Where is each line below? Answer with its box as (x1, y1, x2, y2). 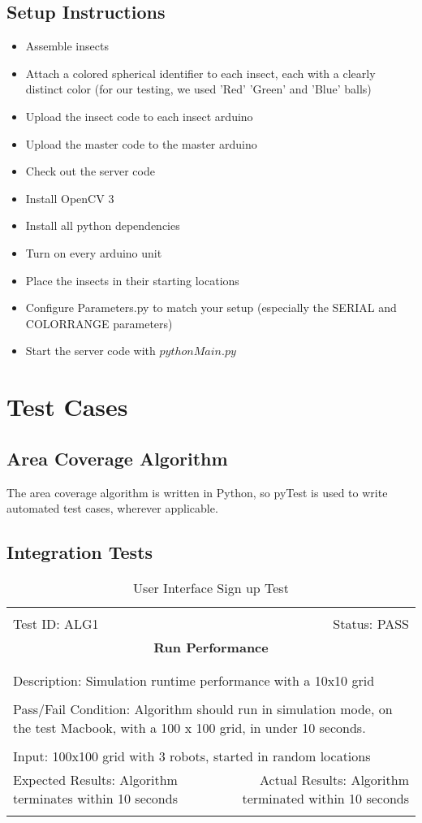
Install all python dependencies (25, 217, 180, 234)
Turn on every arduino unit (25, 244, 162, 261)
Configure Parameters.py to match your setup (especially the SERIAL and (25, 299, 397, 316)
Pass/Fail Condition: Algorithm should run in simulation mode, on (13, 699, 393, 718)
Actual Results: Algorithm (259, 769, 409, 789)
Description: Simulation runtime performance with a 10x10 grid (13, 670, 375, 690)
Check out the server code (25, 162, 155, 180)
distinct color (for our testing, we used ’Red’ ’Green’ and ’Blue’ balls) (25, 80, 372, 97)
